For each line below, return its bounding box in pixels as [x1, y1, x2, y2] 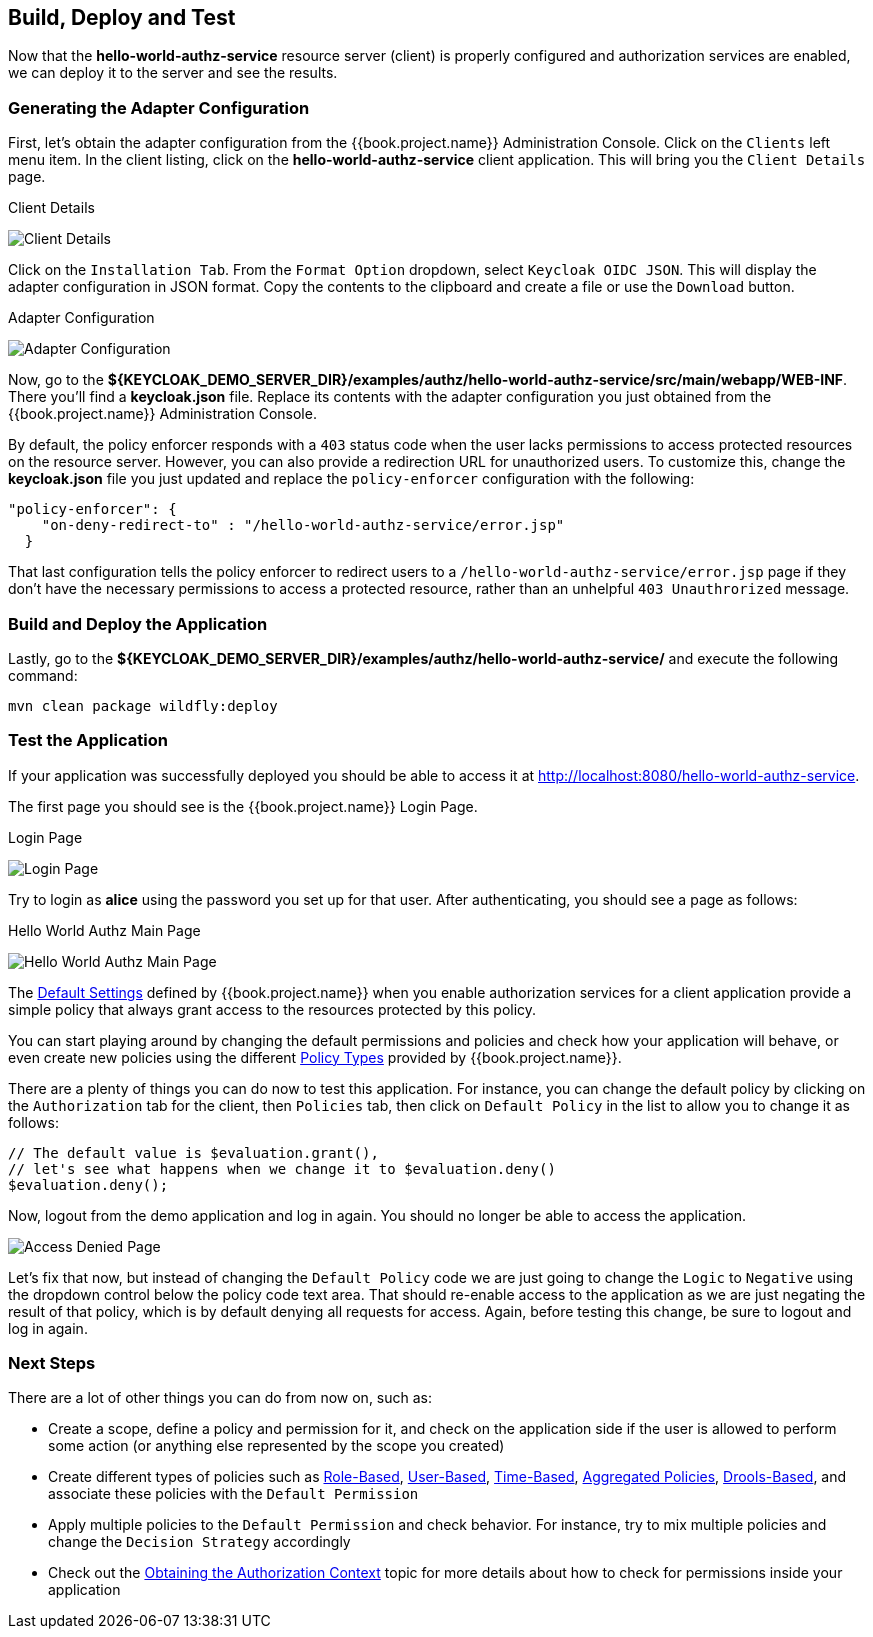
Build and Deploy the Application [8, 613, 268, 634]
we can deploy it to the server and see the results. [8, 64, 338, 82]
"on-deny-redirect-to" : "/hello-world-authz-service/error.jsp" [41, 517, 565, 534]
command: [8, 666, 78, 684]
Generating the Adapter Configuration [8, 97, 310, 118]
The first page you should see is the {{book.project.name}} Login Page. [8, 797, 478, 815]
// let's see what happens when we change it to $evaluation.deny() [8, 1160, 556, 1177]
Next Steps [8, 1353, 96, 1374]
